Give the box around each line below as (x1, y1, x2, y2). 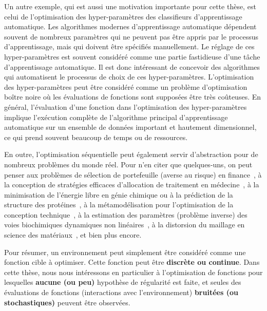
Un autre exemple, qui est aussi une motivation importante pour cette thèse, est (4, 1, 256, 11)
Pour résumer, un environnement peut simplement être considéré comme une (4, 246, 246, 257)
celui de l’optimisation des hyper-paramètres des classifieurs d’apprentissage (4, 11, 242, 22)
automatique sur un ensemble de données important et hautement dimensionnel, (4, 122, 257, 132)
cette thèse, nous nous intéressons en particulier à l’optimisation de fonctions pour (4, 266, 263, 277)
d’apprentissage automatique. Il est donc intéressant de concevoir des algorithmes (4, 61, 260, 72)
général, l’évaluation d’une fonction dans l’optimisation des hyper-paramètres (4, 101, 247, 112)
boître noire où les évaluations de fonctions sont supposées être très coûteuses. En (4, 91, 261, 102)
